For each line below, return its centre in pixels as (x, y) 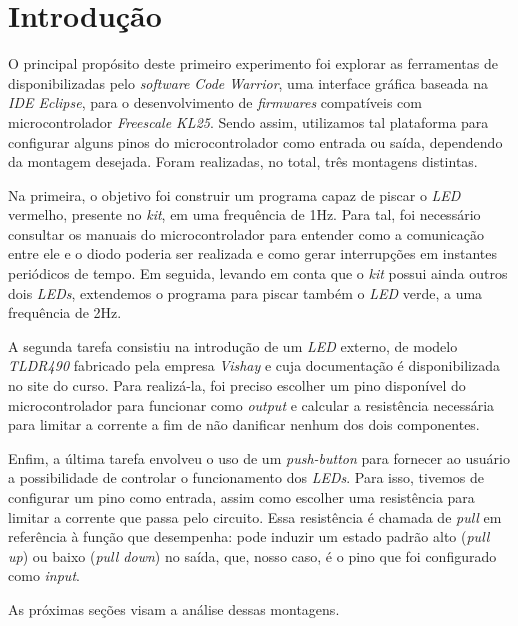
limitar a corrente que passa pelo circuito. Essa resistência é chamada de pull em (255, 516)
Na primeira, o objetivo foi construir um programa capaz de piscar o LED (234, 194)
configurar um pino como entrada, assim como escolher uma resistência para (241, 497)
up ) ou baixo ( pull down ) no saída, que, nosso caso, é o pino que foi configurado (252, 555)
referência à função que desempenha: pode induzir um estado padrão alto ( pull (249, 536)
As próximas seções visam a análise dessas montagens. (174, 608)
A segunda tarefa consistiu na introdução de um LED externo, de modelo (233, 345)
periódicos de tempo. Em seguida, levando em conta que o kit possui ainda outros (258, 273)
